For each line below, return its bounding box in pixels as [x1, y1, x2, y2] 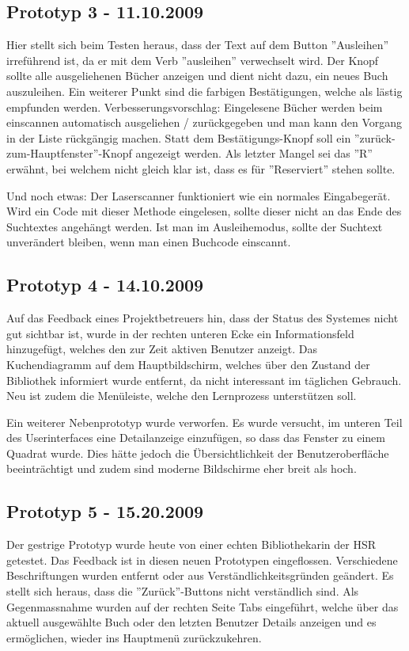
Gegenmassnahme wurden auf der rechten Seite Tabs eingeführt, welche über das [6, 598, 399, 615]
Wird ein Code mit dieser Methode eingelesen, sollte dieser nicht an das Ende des [6, 203, 402, 219]
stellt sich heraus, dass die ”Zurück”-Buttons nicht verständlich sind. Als [6, 583, 359, 600]
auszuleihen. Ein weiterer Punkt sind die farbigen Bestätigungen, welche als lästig [6, 82, 403, 99]
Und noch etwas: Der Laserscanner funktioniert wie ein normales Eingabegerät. [6, 187, 391, 204]
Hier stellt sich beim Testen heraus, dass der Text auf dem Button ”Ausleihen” [6, 36, 389, 53]
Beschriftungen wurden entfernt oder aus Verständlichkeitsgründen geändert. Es [6, 567, 394, 584]
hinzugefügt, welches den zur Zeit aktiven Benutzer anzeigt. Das [6, 341, 317, 357]
